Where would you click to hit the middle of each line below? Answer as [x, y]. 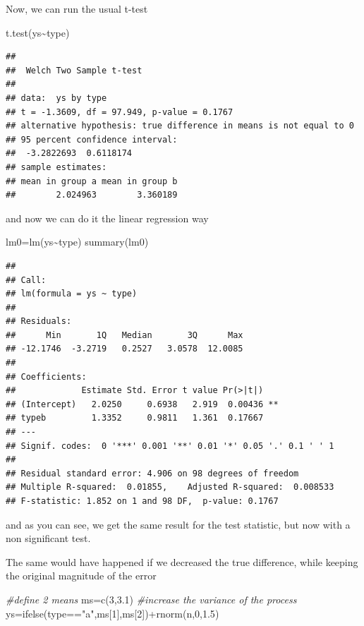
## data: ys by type [56, 98]
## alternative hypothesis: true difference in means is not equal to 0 [180, 126]
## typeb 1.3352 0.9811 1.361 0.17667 [135, 418]
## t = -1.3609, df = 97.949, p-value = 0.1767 [120, 112]
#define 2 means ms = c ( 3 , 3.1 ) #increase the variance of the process [151, 599]
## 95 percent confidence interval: [92, 139]
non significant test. [48, 538]
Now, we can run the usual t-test [77, 8]
